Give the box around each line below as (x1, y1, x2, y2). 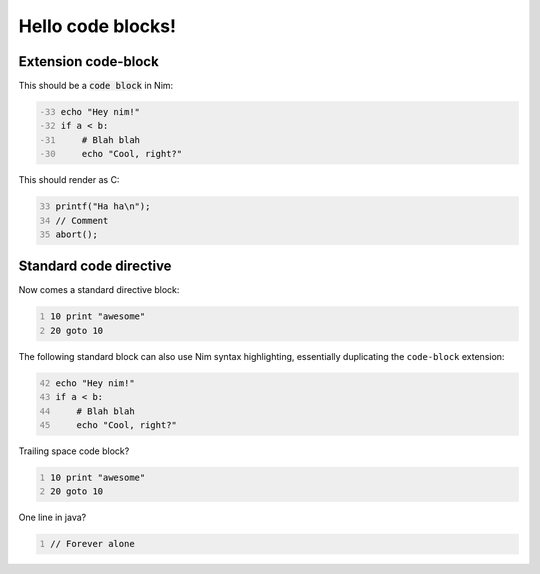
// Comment (55, 215, 109, 226)
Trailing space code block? (18, 445, 130, 457)
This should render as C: (18, 174, 120, 186)
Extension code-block (18, 53, 159, 70)
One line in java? (18, 511, 87, 524)
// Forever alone (50, 538, 135, 550)
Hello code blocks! (18, 15, 177, 37)
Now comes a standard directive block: (18, 284, 180, 296)
